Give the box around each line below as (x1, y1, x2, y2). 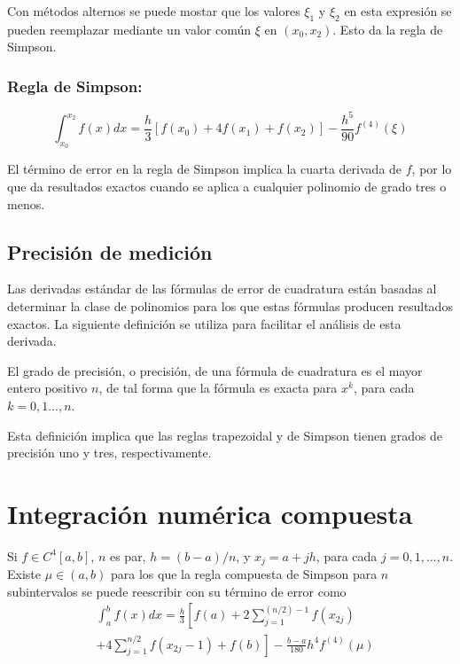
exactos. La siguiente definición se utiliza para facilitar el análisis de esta (7, 314, 402, 332)
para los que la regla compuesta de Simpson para (111, 565, 378, 583)
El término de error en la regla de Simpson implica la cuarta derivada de (7, 160, 402, 178)
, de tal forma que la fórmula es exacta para (98, 379, 338, 397)
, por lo (411, 160, 452, 178)
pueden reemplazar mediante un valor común (7, 20, 252, 38)
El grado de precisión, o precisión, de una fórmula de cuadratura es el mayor (7, 361, 423, 379)
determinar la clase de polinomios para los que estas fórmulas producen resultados (7, 296, 453, 315)
